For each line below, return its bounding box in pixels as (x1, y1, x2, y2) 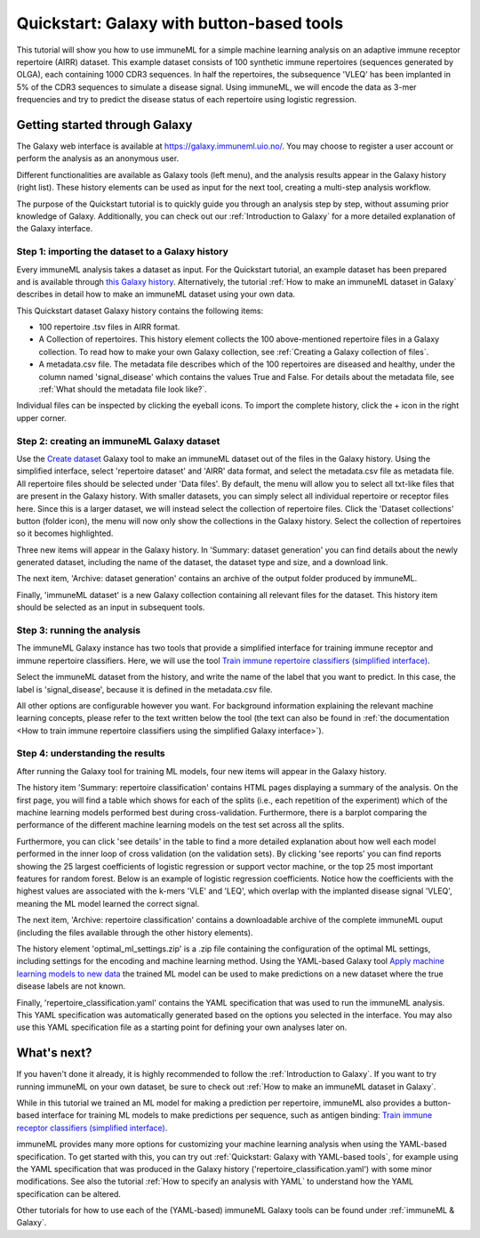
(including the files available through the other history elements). (16, 926, 253, 938)
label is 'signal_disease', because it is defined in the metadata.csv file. (16, 684, 273, 694)
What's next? (16, 1046, 92, 1061)
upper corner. (16, 412, 67, 423)
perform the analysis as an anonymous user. (16, 153, 180, 164)
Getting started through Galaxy (16, 117, 193, 133)
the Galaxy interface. (16, 223, 93, 234)
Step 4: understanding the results (16, 748, 165, 760)
